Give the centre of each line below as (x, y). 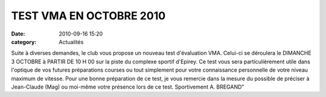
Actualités (71, 42)
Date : (18, 34)
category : (24, 42)
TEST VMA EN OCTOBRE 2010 (88, 16)
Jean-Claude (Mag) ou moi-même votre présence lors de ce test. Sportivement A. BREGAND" (128, 87)
